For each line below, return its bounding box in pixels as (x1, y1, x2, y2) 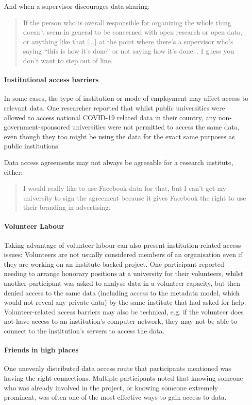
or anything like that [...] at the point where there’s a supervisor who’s (23, 36, 233, 46)
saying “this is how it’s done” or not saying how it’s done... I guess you (23, 46, 235, 56)
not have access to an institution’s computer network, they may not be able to (4, 316, 237, 326)
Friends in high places (4, 345, 79, 355)
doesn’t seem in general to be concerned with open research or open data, (23, 27, 242, 37)
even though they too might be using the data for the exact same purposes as (4, 131, 235, 141)
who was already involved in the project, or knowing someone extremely (4, 382, 218, 392)
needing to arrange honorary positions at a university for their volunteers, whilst (4, 268, 244, 278)
